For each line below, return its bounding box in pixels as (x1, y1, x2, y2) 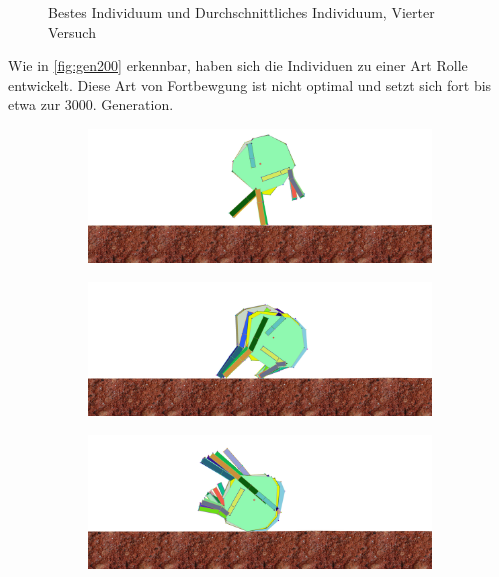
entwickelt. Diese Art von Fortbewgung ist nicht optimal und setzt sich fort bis (8, 74, 492, 95)
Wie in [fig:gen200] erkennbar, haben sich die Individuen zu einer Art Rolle (8, 55, 468, 76)
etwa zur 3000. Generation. (8, 94, 174, 115)
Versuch (48, 21, 96, 42)
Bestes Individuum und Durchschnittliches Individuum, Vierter (48, 2, 435, 22)
